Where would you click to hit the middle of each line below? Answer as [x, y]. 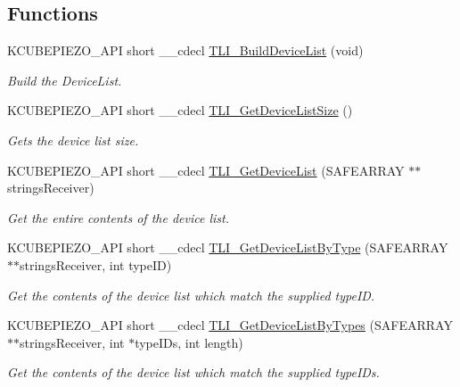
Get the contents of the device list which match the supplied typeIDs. [193, 372]
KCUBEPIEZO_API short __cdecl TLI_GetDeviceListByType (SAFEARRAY [228, 247]
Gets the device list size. [73, 140]
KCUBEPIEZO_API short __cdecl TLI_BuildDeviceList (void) [185, 50]
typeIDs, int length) [189, 342]
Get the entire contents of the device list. [118, 217]
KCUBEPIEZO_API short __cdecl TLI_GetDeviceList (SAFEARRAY [206, 170]
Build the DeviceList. [65, 80]
